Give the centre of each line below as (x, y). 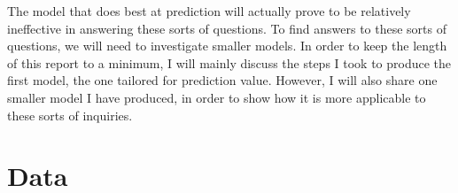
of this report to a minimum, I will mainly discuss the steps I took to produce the (229, 62)
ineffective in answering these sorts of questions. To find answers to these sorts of (227, 28)
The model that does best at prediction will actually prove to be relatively (209, 11)
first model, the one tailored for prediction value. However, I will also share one (222, 80)
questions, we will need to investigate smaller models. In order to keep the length (227, 46)
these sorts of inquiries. (70, 115)
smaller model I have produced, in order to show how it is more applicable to (217, 97)
